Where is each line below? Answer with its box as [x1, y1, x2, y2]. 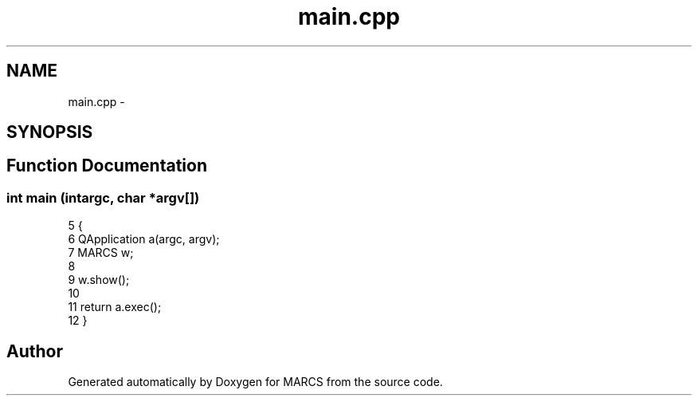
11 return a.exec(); [68, 300, 162, 314]
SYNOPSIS [6, 122, 93, 143]
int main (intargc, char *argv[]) [6, 189, 200, 206]
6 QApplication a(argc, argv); [68, 232, 220, 246]
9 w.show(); [68, 273, 130, 287]
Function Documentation [6, 156, 207, 176]
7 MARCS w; [68, 246, 134, 260]
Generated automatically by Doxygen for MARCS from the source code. [68, 375, 443, 389]
